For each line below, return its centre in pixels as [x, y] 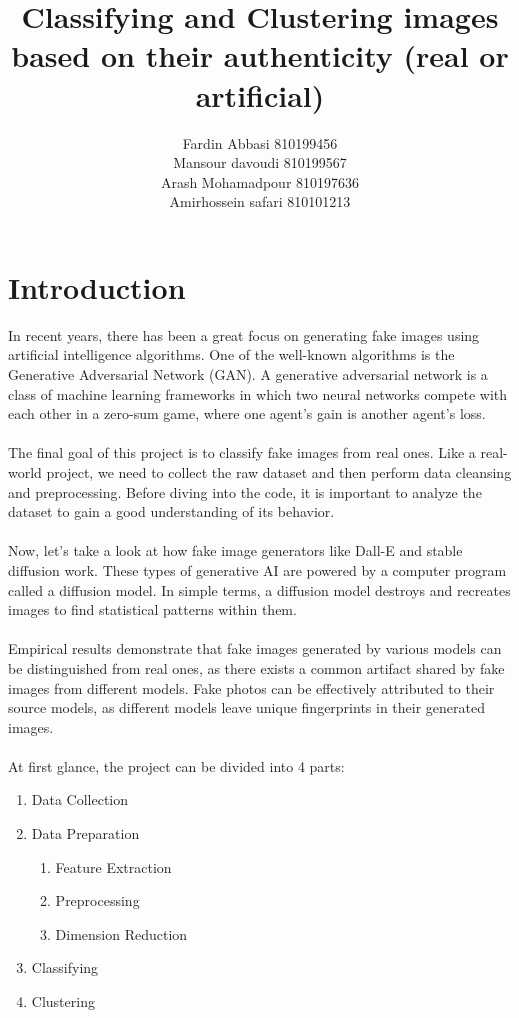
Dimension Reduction [121, 933]
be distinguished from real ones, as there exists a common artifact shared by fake [256, 667]
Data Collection [80, 799]
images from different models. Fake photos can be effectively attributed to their [251, 687]
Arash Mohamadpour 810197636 [260, 181]
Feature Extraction [113, 866]
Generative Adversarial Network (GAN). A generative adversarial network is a [248, 374]
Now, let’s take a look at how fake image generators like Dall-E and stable [235, 550]
